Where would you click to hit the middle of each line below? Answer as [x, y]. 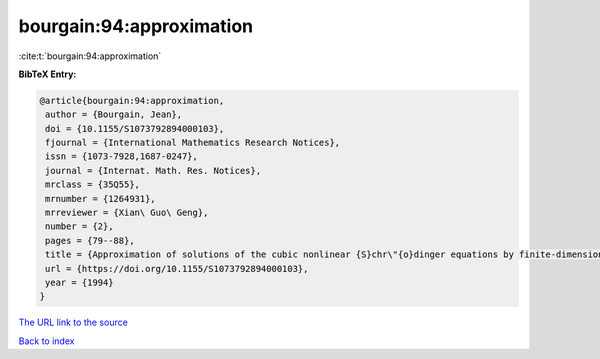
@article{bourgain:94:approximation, [132, 100]
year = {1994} [79, 282]
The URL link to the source [73, 322]
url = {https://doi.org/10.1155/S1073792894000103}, [177, 268]
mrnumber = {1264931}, [101, 198]
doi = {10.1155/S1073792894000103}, [135, 128]
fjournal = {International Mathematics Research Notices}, [193, 143]
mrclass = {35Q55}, [92, 184]
